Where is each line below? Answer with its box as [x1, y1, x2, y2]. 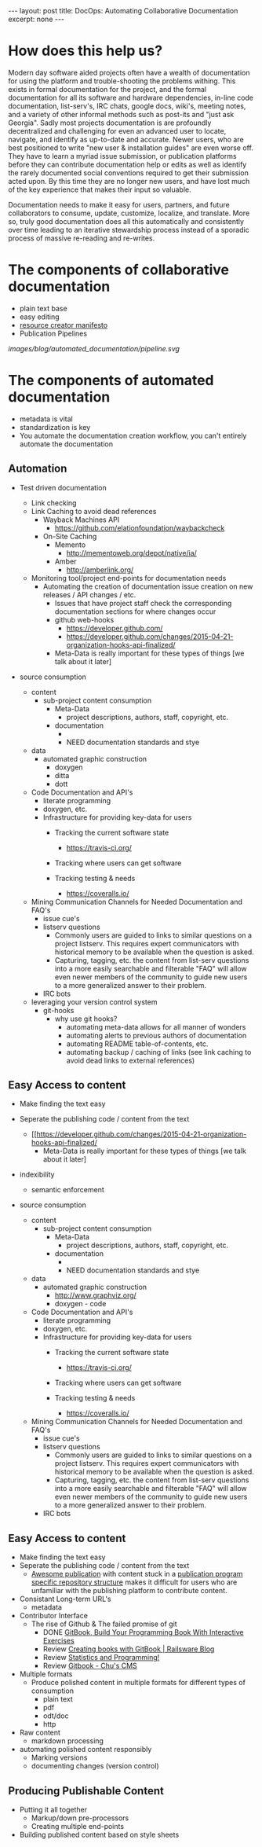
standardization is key [19, 422, 91, 431]
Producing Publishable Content [8, 1784, 165, 1797]
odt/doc [42, 1711, 69, 1720]
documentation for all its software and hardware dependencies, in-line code [8, 93, 253, 102]
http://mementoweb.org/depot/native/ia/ [66, 548, 198, 557]
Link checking [31, 498, 77, 508]
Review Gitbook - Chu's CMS [42, 1661, 137, 1671]
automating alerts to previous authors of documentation [66, 1030, 247, 1040]
